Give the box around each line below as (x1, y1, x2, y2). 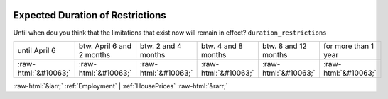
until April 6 (17, 45, 56, 55)
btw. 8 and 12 (262, 41, 307, 51)
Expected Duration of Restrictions (13, 9, 166, 21)
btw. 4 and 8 (200, 41, 243, 51)
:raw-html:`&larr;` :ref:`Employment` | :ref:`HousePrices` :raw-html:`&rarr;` (13, 81, 228, 90)
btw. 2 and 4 (139, 41, 182, 51)
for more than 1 (323, 41, 374, 51)
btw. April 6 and (78, 41, 131, 51)
